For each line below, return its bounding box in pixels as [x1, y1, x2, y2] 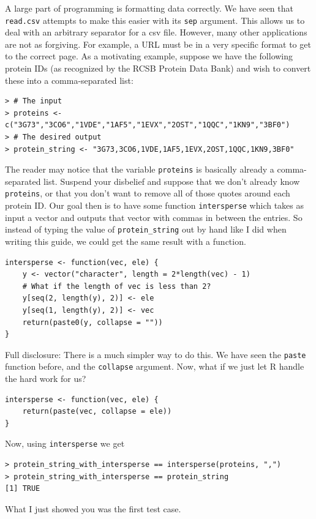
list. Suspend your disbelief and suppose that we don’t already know [43, 174, 300, 187]
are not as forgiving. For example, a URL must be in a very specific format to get [5, 37, 311, 50]
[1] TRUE [5, 484, 40, 493]
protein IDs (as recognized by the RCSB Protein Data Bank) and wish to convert [5, 62, 311, 75]
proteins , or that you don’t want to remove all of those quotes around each [5, 187, 290, 200]
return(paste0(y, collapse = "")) [22, 318, 163, 327]
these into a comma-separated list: [5, 73, 134, 86]
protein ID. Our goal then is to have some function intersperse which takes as [5, 199, 304, 212]
